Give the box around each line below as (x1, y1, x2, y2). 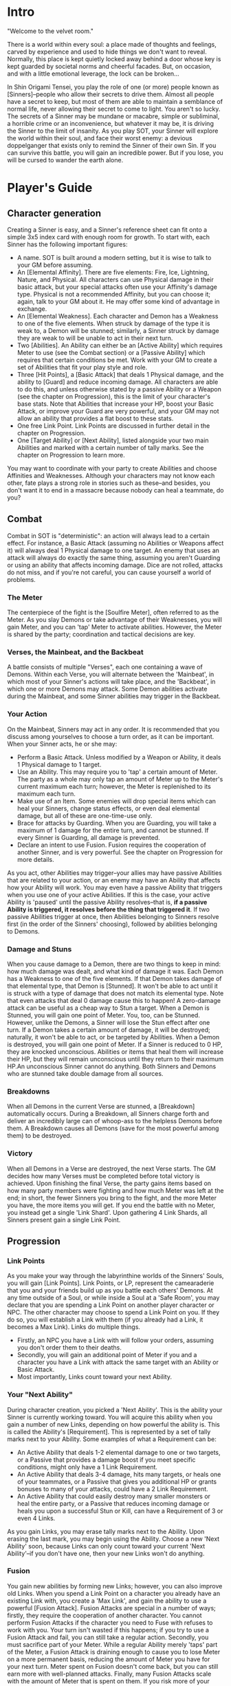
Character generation (7, 207, 102, 219)
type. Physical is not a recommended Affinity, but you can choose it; (16, 290, 211, 298)
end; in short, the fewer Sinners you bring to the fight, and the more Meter (7, 1193, 217, 1202)
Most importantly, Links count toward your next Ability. (16, 1373, 172, 1381)
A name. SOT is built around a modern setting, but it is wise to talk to (16, 253, 212, 261)
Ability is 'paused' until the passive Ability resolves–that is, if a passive (7, 898, 208, 906)
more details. (16, 855, 55, 863)
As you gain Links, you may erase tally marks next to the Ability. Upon (7, 1527, 205, 1535)
